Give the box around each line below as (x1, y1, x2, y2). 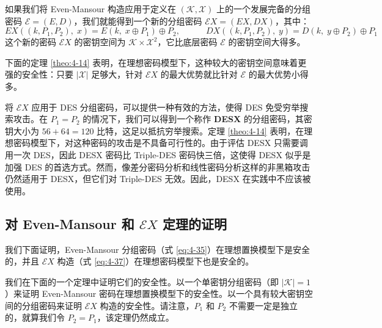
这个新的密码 (5, 35, 56, 48)
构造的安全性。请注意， (100, 299, 194, 312)
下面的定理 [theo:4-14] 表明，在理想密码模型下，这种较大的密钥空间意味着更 (5, 56, 307, 68)
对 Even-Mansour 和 (5, 214, 134, 233)
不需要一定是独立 (229, 299, 298, 312)
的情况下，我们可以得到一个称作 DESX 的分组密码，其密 (83, 112, 312, 125)
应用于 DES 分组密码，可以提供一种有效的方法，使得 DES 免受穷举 (31, 100, 300, 113)
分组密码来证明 (21, 299, 82, 312)
